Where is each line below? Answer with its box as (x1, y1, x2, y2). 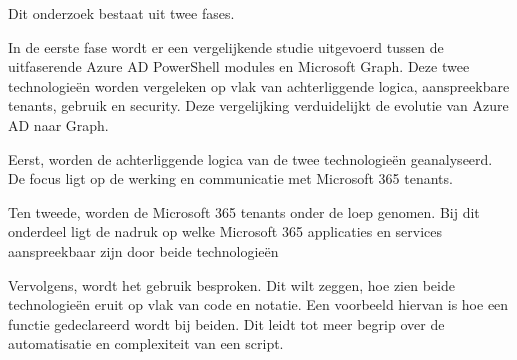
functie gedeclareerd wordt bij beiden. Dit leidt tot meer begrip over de (8, 313, 445, 334)
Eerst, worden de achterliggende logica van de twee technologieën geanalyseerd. (8, 148, 493, 169)
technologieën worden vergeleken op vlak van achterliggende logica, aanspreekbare (8, 75, 510, 96)
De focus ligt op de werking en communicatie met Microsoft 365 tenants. (8, 168, 453, 189)
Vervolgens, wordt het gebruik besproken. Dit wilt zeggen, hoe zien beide (8, 274, 455, 295)
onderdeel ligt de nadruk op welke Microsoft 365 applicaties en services (8, 221, 443, 242)
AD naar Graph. (8, 114, 109, 135)
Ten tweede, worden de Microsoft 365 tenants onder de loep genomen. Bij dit (8, 201, 480, 222)
